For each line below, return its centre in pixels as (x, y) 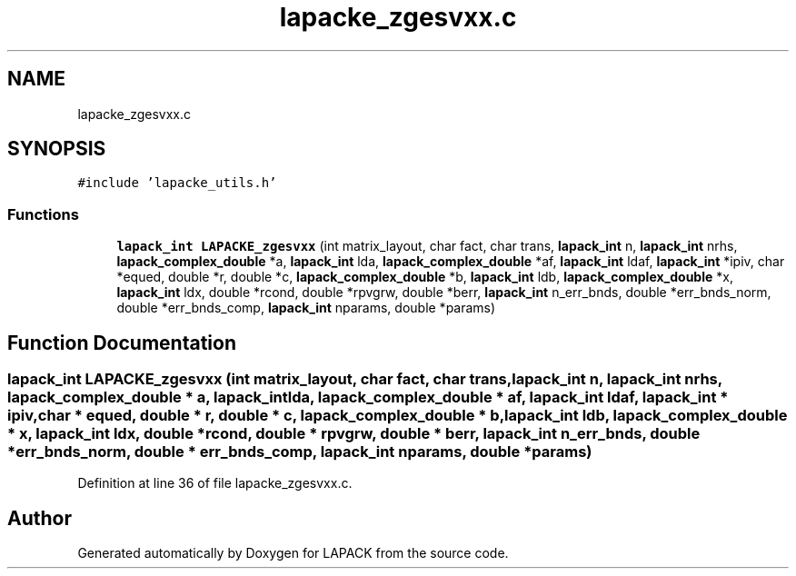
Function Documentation (122, 343)
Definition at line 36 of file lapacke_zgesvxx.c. (215, 483)
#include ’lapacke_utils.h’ (177, 183)
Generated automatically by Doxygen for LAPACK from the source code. (293, 553)
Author (40, 518)
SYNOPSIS (57, 149)
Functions (43, 214)
